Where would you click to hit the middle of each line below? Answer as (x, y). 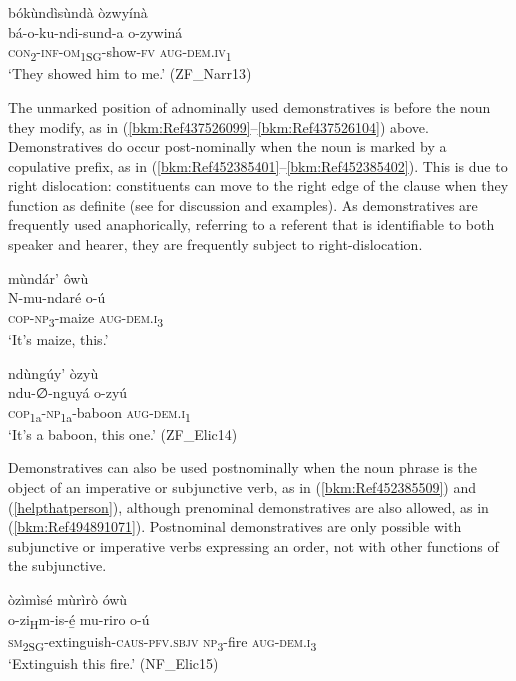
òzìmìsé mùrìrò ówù (68, 599)
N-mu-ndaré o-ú (57, 297)
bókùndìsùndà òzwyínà (78, 12)
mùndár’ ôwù (48, 277)
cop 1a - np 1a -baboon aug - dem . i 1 (99, 413)
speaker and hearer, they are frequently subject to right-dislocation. (215, 244)
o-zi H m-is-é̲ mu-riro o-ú (79, 620)
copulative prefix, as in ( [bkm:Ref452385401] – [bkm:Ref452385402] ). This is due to (258, 165)
